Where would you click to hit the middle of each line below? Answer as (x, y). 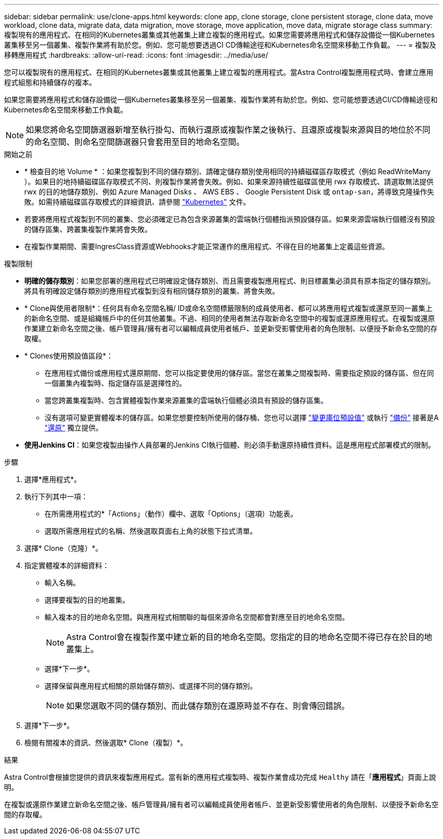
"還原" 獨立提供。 (74, 428)
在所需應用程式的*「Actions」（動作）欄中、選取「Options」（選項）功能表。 (171, 514)
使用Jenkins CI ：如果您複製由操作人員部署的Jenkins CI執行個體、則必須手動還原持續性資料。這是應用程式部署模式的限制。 (230, 445)
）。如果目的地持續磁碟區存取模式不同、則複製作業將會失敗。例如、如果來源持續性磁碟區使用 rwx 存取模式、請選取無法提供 (229, 182)
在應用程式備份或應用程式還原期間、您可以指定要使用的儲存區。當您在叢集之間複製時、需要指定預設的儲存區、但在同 (239, 373)
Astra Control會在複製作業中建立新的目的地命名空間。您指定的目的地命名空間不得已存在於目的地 (249, 637)
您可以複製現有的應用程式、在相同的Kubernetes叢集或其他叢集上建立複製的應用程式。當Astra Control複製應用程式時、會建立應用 (219, 72)
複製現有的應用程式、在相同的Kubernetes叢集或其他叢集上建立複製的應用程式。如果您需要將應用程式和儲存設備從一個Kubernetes (219, 35)
